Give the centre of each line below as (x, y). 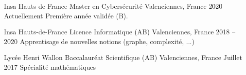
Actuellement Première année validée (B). (66, 15)
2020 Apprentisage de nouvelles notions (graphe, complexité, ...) (99, 41)
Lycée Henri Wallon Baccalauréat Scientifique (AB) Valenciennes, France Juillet (123, 57)
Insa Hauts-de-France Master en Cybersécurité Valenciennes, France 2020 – (116, 6)
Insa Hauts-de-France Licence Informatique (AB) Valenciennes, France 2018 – (120, 32)
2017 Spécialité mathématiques (50, 67)
